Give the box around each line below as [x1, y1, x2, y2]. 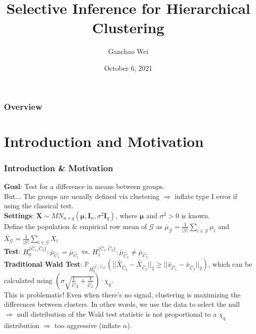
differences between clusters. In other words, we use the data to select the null [4, 299, 240, 309]
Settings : [4, 210, 34, 220]
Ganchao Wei [108, 46, 148, 56]
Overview [4, 100, 42, 112]
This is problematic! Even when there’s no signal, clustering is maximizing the [4, 289, 241, 299]
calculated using [4, 275, 53, 285]
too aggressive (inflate [54, 320, 121, 330]
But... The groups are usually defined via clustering [4, 191, 160, 201]
